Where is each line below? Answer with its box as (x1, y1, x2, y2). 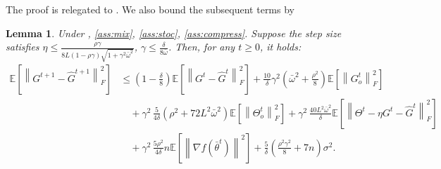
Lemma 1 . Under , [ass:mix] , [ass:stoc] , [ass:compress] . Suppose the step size (6, 25, 342, 40)
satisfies (6, 39, 39, 54)
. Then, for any (168, 39, 235, 54)
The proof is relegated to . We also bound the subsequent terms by (6, 2, 294, 16)
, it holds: (259, 39, 302, 54)
